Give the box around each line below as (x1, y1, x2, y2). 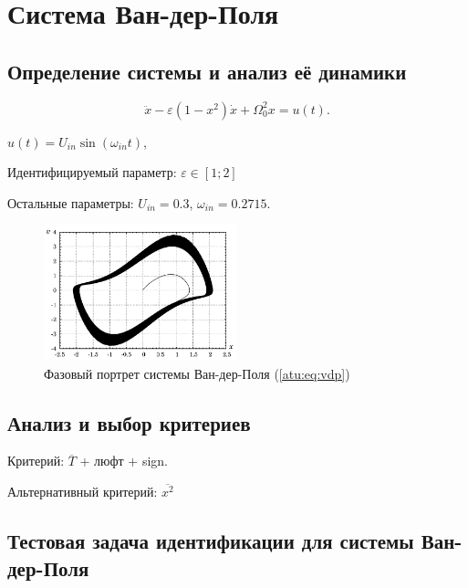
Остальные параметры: (7, 193, 134, 212)
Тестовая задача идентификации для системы (7, 527, 414, 555)
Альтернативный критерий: (7, 482, 158, 501)
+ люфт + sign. (79, 451, 168, 470)
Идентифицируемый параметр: (7, 163, 177, 182)
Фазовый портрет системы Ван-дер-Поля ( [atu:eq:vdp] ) (44, 363, 350, 383)
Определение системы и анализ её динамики (7, 57, 407, 85)
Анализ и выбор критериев (7, 408, 251, 436)
